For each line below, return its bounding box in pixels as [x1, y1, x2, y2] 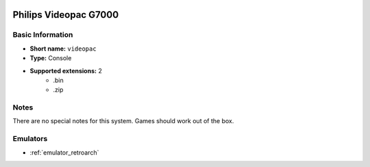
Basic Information [12, 30, 73, 40]
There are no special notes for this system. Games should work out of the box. [12, 117, 234, 125]
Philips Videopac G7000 [12, 9, 119, 21]
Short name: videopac [29, 44, 97, 53]
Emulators [12, 134, 48, 144]
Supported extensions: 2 [29, 66, 102, 75]
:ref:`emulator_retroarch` [29, 148, 99, 157]
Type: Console [29, 54, 72, 62]
